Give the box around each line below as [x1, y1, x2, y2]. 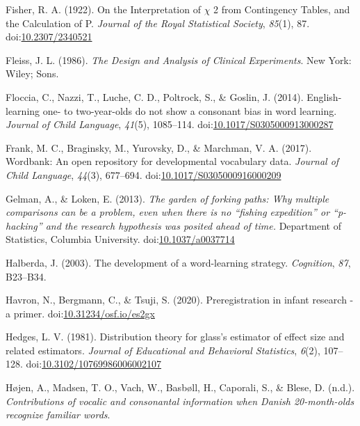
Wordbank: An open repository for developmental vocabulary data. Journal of [6, 154, 339, 168]
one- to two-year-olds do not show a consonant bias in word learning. [42, 103, 337, 118]
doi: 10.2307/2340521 [6, 29, 92, 44]
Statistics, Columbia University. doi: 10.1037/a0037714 [6, 232, 235, 246]
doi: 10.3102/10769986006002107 [26, 356, 162, 371]
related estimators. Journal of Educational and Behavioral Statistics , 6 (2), [6, 342, 320, 357]
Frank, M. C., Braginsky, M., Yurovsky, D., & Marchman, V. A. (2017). [6, 140, 312, 155]
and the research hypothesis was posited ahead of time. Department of [45, 218, 341, 232]
